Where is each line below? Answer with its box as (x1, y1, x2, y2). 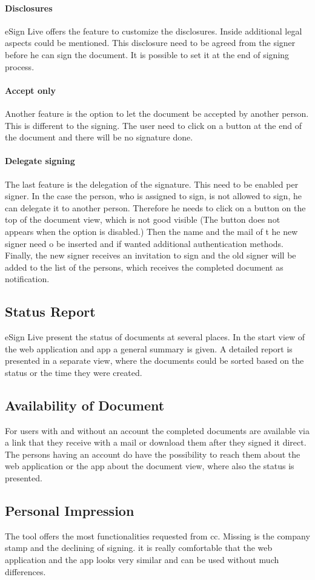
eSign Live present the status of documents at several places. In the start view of (5, 331, 305, 343)
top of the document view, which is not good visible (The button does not (5, 213, 280, 226)
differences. (5, 565, 46, 578)
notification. (5, 272, 50, 285)
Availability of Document (5, 395, 165, 414)
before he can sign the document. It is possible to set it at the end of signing (5, 48, 290, 61)
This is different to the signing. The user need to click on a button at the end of (5, 119, 302, 131)
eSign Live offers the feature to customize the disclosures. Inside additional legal (5, 24, 302, 37)
